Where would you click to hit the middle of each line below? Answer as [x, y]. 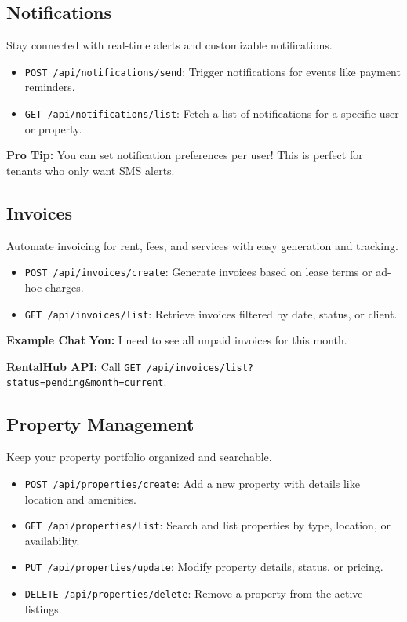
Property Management [100, 424]
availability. [52, 540]
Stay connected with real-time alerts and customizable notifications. [169, 45]
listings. [43, 608]
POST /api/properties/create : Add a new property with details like [192, 483]
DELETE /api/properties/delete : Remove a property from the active [194, 593]
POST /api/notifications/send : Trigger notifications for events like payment [213, 71]
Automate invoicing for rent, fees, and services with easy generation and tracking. [202, 245]
